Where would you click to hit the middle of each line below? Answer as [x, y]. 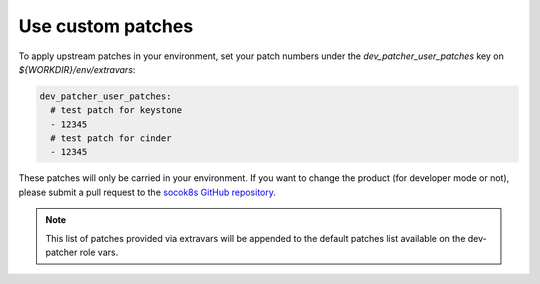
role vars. [99, 252]
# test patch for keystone [116, 110]
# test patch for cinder [111, 138]
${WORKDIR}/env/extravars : [77, 69]
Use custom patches [106, 26]
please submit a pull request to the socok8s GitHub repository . [147, 192]
